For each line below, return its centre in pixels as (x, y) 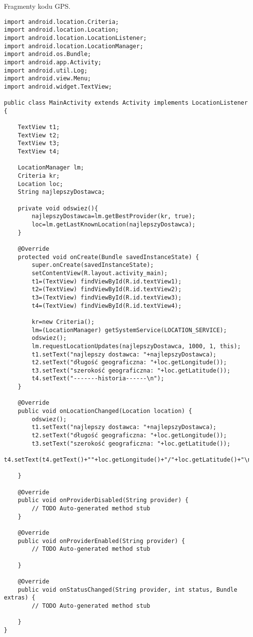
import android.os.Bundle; (47, 54)
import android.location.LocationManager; (74, 46)
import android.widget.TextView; (58, 86)
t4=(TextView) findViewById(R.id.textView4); (107, 306)
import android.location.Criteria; (62, 22)
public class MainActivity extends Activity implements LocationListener (126, 103)
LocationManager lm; (51, 168)
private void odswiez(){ (58, 208)
